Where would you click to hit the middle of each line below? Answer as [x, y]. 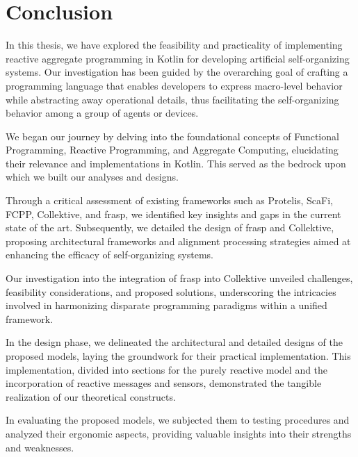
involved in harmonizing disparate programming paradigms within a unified [166, 305]
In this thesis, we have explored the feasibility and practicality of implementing [174, 45]
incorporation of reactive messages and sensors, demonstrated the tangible [164, 383]
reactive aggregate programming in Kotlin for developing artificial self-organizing [178, 58]
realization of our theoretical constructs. [91, 396]
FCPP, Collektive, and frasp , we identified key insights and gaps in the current [173, 214]
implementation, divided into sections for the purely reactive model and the [167, 369]
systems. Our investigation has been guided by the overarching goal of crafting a [177, 72]
